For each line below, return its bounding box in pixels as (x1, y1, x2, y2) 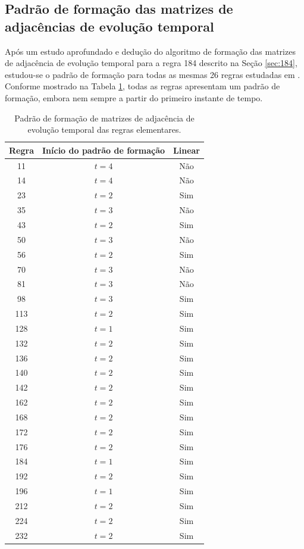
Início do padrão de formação (42, 144, 165, 156)
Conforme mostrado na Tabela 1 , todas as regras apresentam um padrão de (5, 80, 280, 92)
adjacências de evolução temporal (5, 17, 214, 35)
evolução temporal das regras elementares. (27, 123, 181, 136)
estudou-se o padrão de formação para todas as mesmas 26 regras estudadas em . (5, 68, 300, 80)
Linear (173, 144, 200, 156)
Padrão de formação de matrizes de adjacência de (14, 111, 195, 124)
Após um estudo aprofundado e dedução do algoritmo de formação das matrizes (5, 45, 296, 57)
